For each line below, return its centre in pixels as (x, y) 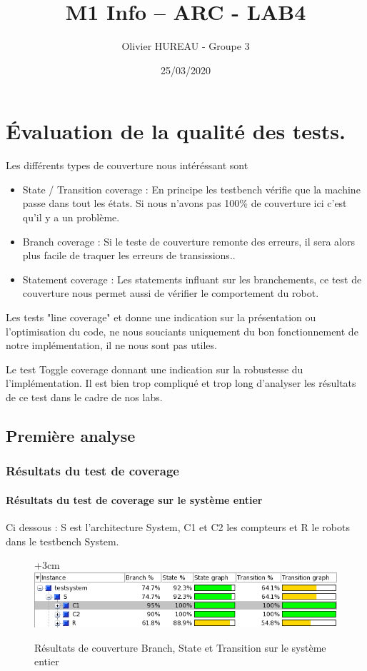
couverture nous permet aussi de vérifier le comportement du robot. (171, 293)
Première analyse (71, 435)
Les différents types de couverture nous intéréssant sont (127, 165)
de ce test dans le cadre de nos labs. (84, 397)
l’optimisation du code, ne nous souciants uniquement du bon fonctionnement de (182, 331)
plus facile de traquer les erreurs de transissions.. (129, 255)
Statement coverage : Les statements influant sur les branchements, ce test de (192, 279)
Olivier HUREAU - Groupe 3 (186, 46)
